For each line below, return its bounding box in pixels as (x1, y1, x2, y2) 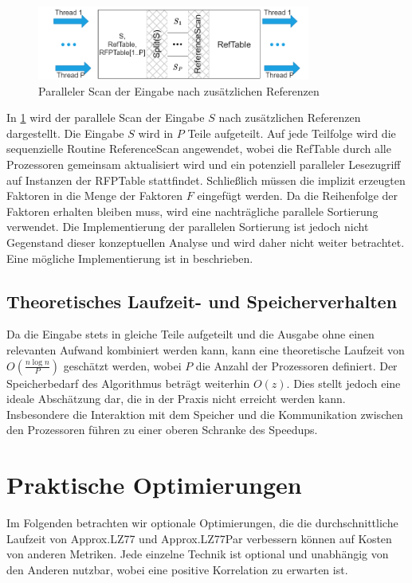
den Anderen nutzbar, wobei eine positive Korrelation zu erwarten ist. (6, 561, 348, 577)
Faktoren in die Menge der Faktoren (6, 187, 183, 204)
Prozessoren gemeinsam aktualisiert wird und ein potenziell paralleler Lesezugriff (6, 155, 401, 172)
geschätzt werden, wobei (63, 357, 182, 374)
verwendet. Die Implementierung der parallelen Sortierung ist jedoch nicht (6, 218, 369, 235)
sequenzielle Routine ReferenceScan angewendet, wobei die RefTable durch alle (6, 140, 391, 157)
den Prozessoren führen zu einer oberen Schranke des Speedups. (6, 421, 318, 438)
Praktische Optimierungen (6, 468, 302, 501)
